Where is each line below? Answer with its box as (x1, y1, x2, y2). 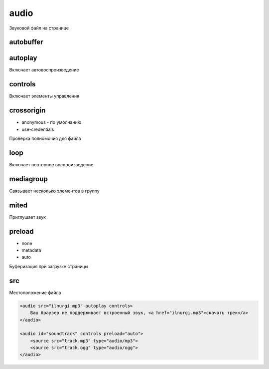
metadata (21, 247, 41, 253)
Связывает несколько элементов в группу (9, 188, 100, 194)
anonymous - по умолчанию (21, 119, 82, 125)
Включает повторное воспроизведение (9, 161, 94, 167)
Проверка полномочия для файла (9, 135, 81, 142)
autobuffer (9, 38, 43, 46)
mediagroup (9, 175, 48, 183)
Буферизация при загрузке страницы (9, 263, 89, 269)
